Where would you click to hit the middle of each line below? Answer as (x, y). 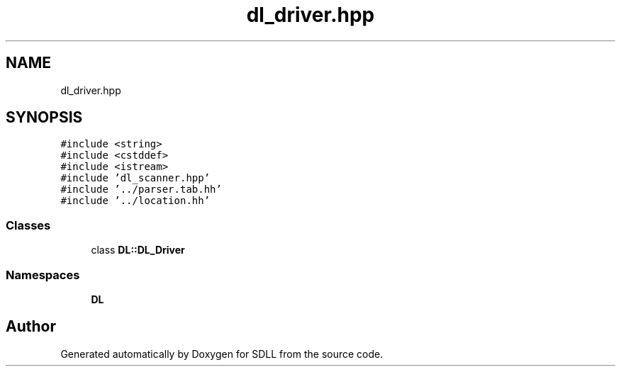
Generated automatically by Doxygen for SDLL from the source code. (222, 354)
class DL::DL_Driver (138, 250)
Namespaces (43, 275)
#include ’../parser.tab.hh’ (141, 190)
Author (31, 327)
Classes (28, 225)
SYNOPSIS (44, 118)
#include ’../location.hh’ (135, 201)
